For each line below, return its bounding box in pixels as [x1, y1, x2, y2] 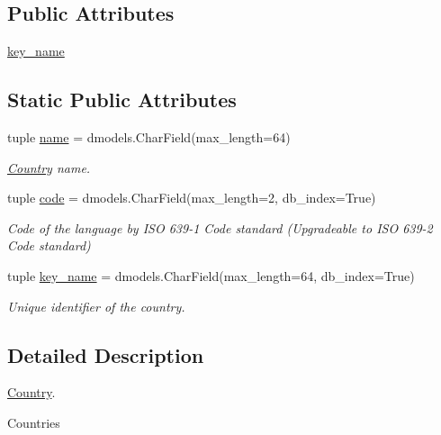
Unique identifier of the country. [7, 296, 185, 315]
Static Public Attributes [7, 86, 237, 113]
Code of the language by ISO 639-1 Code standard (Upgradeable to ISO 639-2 [7, 218, 433, 237]
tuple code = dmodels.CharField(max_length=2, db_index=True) [7, 188, 376, 207]
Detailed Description [7, 340, 204, 368]
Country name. [7, 158, 91, 177]
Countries [7, 412, 60, 431]
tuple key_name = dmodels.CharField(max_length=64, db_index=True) [7, 266, 415, 285]
